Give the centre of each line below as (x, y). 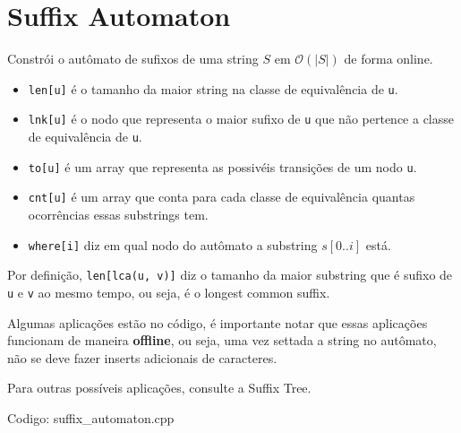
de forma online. (388, 59)
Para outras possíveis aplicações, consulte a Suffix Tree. (159, 388)
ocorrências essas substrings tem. (118, 214)
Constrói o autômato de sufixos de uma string (133, 59)
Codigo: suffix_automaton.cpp (91, 417)
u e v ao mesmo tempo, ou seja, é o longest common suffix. (169, 292)
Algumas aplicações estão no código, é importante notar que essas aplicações (218, 322)
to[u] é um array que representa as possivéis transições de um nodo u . (222, 166)
